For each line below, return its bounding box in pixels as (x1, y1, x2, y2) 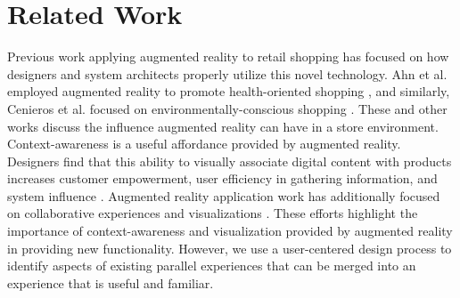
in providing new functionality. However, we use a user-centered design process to (7, 238, 452, 257)
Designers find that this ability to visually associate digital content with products (7, 151, 452, 170)
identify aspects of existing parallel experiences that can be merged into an (7, 256, 416, 275)
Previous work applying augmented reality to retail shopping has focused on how (7, 47, 449, 66)
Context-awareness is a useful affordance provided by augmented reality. (7, 134, 401, 153)
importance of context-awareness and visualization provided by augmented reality (7, 221, 453, 240)
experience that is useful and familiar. (7, 273, 214, 292)
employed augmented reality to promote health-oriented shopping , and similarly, (7, 82, 450, 101)
